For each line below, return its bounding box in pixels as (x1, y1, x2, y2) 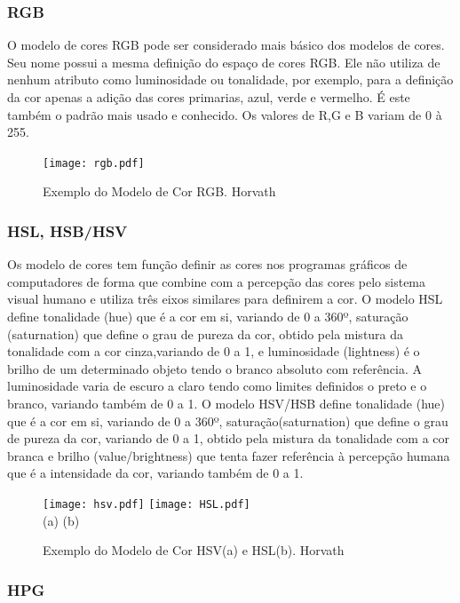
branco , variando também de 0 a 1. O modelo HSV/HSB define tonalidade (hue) (7, 394, 446, 412)
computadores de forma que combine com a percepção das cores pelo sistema (7, 272, 426, 290)
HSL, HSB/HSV (7, 219, 128, 242)
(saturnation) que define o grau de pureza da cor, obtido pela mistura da (7, 324, 404, 343)
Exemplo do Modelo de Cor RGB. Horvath (43, 182, 276, 201)
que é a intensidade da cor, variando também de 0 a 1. (7, 464, 304, 482)
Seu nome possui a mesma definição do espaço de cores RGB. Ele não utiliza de (7, 52, 440, 71)
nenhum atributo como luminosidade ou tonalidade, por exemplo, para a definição (7, 70, 454, 89)
